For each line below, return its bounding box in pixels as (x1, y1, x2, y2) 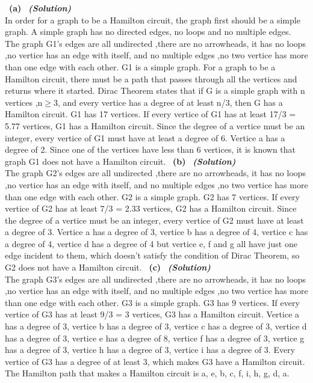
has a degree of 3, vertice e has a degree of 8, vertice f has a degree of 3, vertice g (5, 331, 305, 344)
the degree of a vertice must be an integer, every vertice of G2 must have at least (5, 213, 304, 226)
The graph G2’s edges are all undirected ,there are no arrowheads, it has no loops (5, 167, 306, 179)
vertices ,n (5, 96, 43, 108)
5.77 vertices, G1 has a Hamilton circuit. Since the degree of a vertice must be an (5, 119, 305, 132)
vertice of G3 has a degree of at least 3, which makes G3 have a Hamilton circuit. (5, 355, 305, 367)
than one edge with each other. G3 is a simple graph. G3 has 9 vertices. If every (5, 296, 300, 308)
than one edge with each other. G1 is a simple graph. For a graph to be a (5, 60, 276, 73)
